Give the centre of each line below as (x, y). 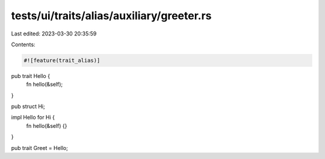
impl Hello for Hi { (33, 118)
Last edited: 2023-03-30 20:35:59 (54, 34)
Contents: (23, 44)
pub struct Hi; (28, 106)
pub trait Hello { (31, 76)
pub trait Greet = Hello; (40, 148)
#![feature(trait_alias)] (62, 60)
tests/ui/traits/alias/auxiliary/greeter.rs (111, 16)
